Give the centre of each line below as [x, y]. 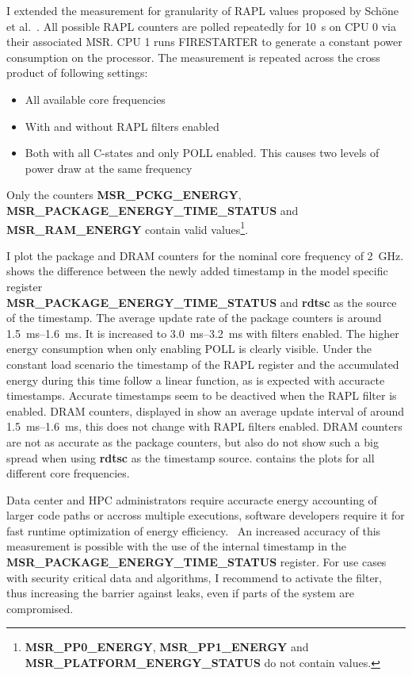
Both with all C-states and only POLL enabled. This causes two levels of [202, 153]
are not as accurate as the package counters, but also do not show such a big [193, 441]
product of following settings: [77, 73]
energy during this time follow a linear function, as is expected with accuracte [196, 380]
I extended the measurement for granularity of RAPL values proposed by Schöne [202, 10]
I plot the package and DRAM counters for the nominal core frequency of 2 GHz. [205, 255]
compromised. [40, 608]
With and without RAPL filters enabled [122, 126]
